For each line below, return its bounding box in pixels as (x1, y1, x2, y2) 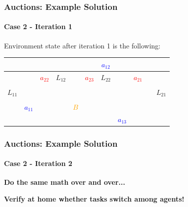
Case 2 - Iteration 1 (4, 21, 73, 32)
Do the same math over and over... (4, 177, 126, 187)
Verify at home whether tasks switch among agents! (4, 193, 185, 204)
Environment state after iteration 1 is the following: (4, 40, 161, 50)
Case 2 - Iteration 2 (4, 158, 73, 168)
